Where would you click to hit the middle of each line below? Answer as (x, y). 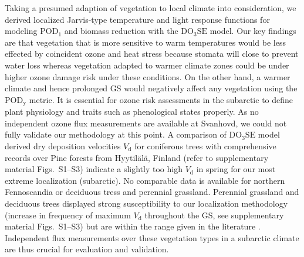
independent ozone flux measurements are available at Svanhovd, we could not (146, 123)
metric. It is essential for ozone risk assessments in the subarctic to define (161, 99)
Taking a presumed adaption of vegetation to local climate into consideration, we (151, 8)
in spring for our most (236, 169)
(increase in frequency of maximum (68, 215)
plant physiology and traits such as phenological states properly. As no (132, 112)
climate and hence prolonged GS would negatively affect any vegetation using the (151, 88)
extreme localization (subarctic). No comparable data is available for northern (145, 180)
